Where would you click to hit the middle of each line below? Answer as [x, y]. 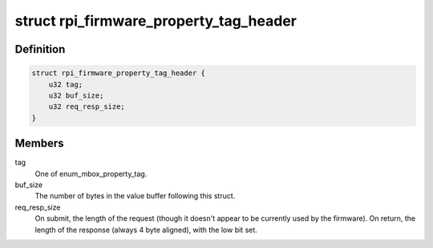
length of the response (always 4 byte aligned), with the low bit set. [146, 230]
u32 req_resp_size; [87, 107]
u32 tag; [66, 84]
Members [39, 144]
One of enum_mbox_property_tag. [91, 174]
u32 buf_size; [76, 95]
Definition [40, 49]
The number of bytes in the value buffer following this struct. [135, 196]
